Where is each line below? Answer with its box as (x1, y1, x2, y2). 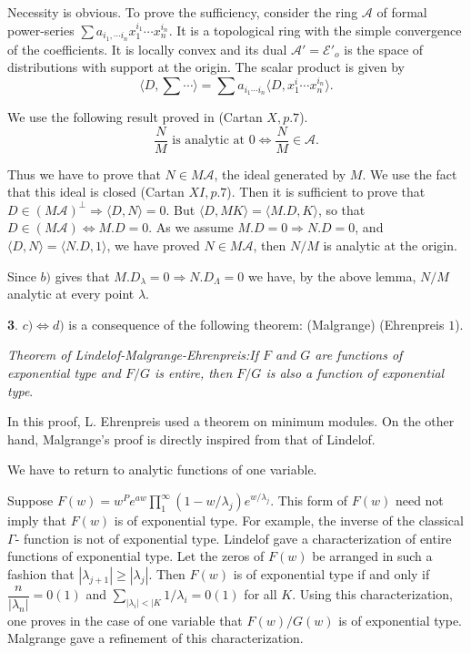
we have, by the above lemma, (247, 266, 416, 285)
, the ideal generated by (214, 164, 346, 183)
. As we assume (148, 218, 234, 237)
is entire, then (154, 363, 233, 383)
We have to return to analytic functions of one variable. (7, 460, 317, 479)
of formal (376, 3, 427, 21)
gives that (55, 266, 110, 285)
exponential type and (7, 363, 121, 383)
